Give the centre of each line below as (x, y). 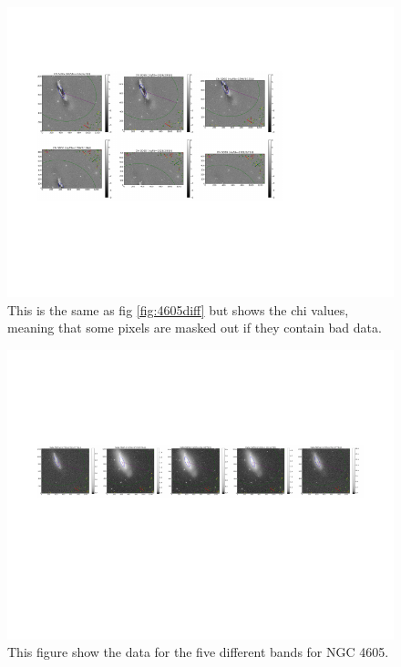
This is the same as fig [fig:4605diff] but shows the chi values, (178, 309)
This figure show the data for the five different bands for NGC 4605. (198, 652)
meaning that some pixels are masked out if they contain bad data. (195, 328)
